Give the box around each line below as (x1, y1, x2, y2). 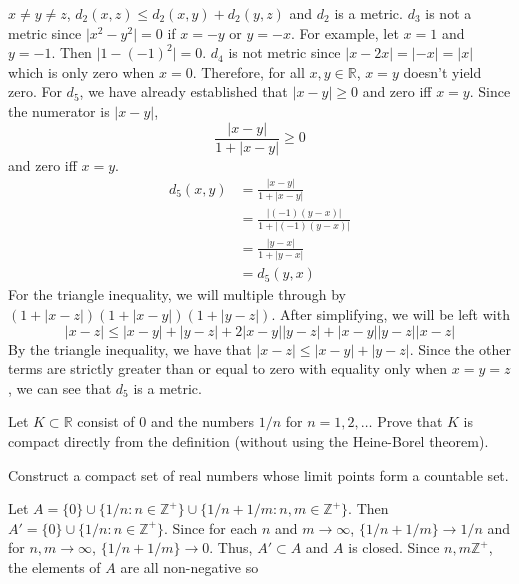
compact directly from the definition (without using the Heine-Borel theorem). (8, 430, 489, 451)
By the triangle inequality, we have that (8, 338, 252, 359)
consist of (77, 411, 135, 432)
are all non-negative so (120, 556, 259, 577)
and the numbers (150, 411, 255, 432)
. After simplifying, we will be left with (271, 303, 510, 324)
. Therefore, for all (192, 61, 305, 82)
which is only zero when (8, 61, 155, 82)
